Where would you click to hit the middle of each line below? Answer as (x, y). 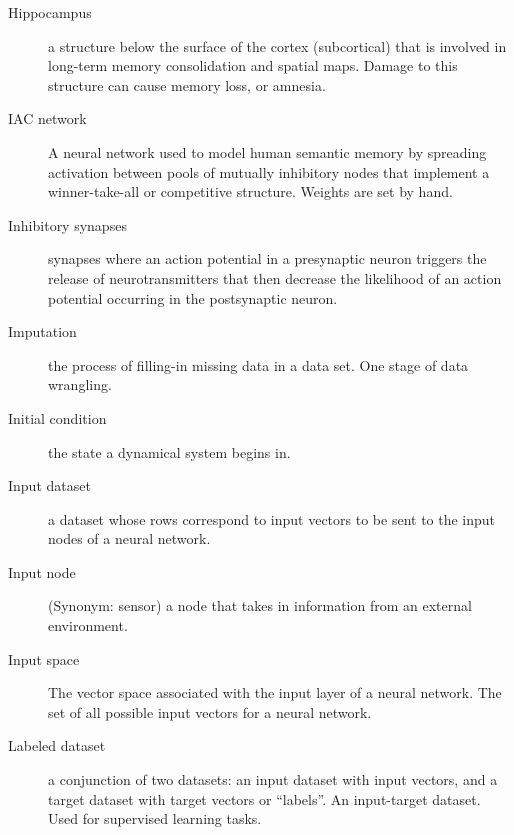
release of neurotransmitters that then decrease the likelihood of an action (275, 277)
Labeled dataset (57, 745)
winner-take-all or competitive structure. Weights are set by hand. (250, 191)
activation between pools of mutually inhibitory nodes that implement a (269, 171)
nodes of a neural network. (129, 538)
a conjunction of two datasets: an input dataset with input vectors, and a (273, 779)
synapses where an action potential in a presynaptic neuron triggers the (267, 258)
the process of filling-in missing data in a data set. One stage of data (258, 364)
